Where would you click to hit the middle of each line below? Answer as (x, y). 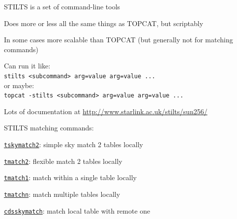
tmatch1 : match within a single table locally (70, 177)
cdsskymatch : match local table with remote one (77, 210)
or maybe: (19, 85)
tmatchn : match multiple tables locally (62, 194)
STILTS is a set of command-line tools (62, 6)
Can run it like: (27, 66)
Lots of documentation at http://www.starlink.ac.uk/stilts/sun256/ (106, 111)
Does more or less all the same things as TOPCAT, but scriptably (104, 23)
